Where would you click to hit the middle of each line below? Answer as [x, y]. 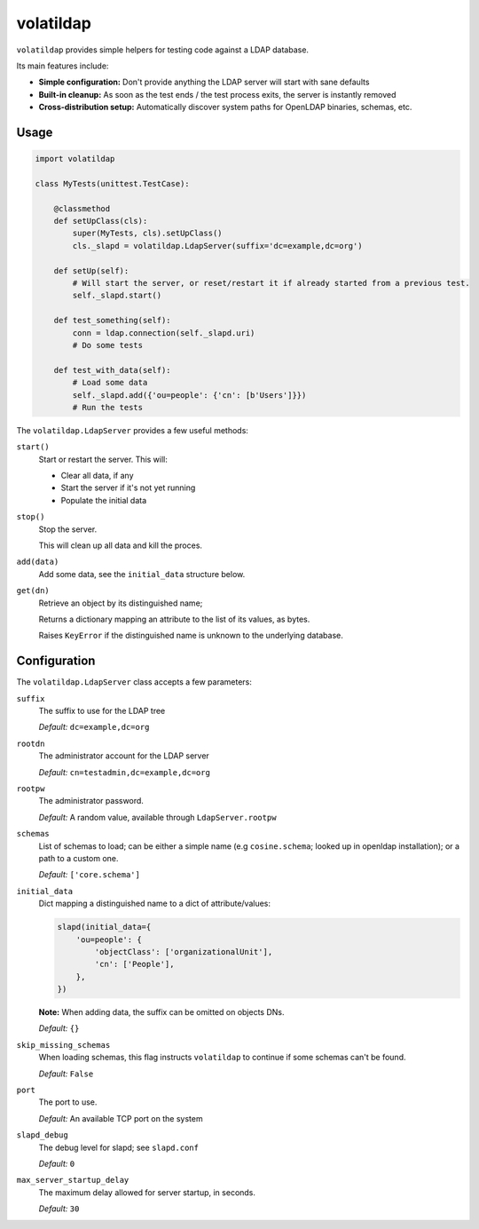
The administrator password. [91, 801]
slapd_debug [42, 1135]
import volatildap [75, 159]
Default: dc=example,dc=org [94, 727]
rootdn [31, 743]
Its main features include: [63, 66]
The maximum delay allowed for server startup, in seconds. [147, 1192]
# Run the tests [108, 407]
